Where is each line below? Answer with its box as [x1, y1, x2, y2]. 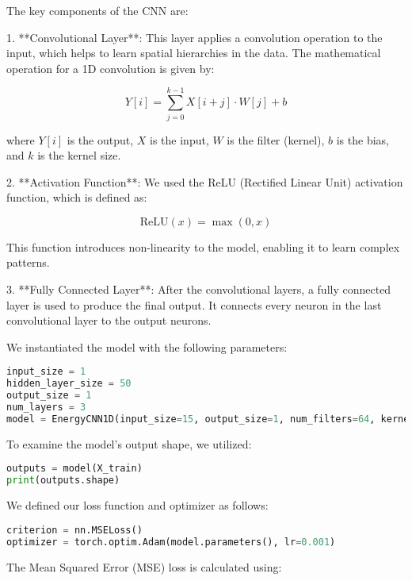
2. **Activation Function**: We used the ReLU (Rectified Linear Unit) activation [6, 173, 403, 190]
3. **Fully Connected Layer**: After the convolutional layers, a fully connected [6, 281, 391, 298]
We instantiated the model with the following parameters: [6, 338, 288, 355]
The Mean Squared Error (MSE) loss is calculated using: [6, 558, 282, 575]
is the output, [67, 131, 134, 148]
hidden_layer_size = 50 [6, 378, 132, 390]
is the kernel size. [37, 147, 121, 164]
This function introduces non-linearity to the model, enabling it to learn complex [6, 238, 400, 255]
